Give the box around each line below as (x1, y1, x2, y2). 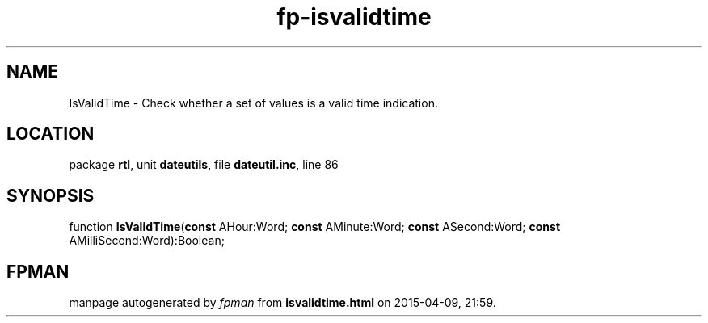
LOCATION (6, 124, 95, 145)
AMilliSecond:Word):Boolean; (69, 233, 225, 248)
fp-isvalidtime (276, 3, 432, 31)
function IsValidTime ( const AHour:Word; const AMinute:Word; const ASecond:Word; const (69, 220, 561, 234)
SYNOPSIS (6, 185, 95, 206)
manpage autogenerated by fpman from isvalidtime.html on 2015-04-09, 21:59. (69, 296, 496, 310)
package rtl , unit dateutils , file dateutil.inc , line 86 (69, 157, 339, 172)
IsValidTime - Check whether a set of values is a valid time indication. (69, 95, 438, 110)
